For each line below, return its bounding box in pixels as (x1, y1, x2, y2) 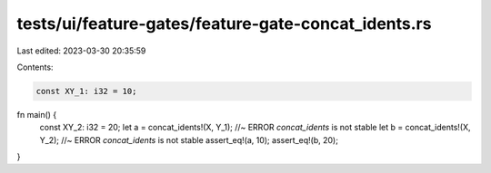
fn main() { (16, 109, 57, 120)
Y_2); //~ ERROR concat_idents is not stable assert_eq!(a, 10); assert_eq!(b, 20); (39, 134, 338, 145)
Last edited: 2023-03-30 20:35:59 (16, 45, 146, 56)
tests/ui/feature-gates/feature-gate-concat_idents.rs (16, 14, 432, 34)
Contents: (16, 62, 54, 72)
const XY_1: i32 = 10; (35, 86, 137, 96)
